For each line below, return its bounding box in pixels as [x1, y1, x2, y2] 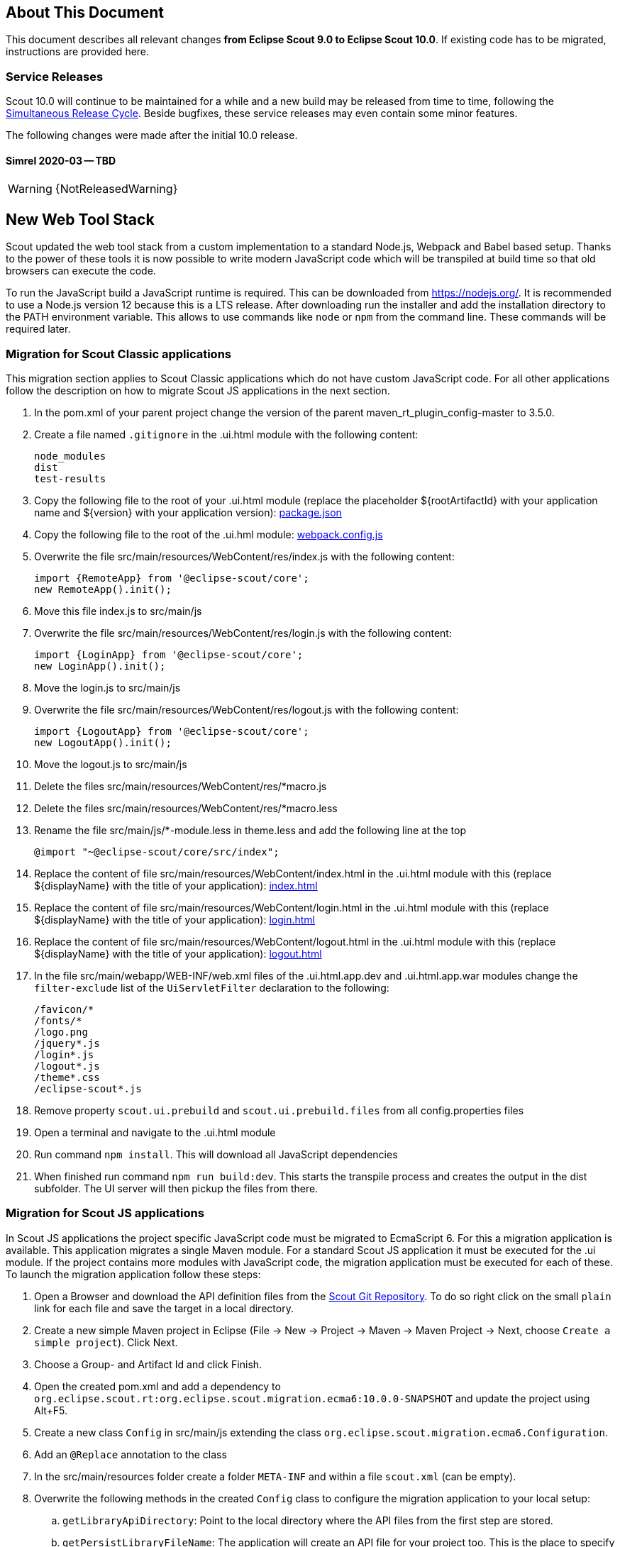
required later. [6, 323, 71, 336]
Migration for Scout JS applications [6, 1206, 204, 1221]
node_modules [34, 450, 106, 462]
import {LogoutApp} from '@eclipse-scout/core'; [34, 725, 309, 737]
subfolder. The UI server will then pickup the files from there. [34, 1182, 319, 1194]
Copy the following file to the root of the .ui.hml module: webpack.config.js [34, 528, 383, 540]
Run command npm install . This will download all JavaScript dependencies [34, 1148, 398, 1160]
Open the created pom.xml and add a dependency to [34, 1380, 281, 1392]
